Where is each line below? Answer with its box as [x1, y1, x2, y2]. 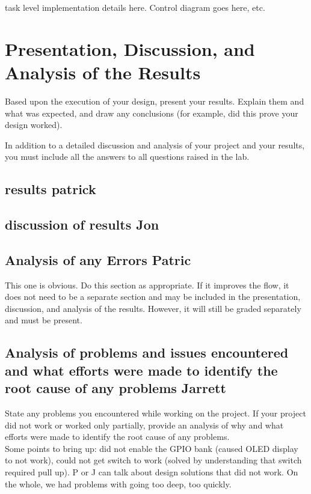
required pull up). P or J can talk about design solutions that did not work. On [5, 465, 298, 478]
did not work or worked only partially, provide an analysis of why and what [5, 418, 284, 431]
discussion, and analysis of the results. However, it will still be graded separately [5, 302, 301, 314]
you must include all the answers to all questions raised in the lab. [5, 150, 250, 163]
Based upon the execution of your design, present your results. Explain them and [5, 94, 304, 107]
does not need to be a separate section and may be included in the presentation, [5, 290, 301, 303]
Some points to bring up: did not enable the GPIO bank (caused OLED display [5, 442, 298, 454]
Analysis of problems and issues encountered [5, 343, 289, 362]
